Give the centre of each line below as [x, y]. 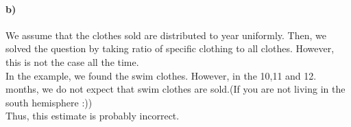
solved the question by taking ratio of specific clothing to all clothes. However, [170, 48]
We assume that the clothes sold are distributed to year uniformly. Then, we [166, 35]
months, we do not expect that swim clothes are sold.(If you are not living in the [175, 89]
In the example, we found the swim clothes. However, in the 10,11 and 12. [161, 75]
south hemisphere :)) [49, 102]
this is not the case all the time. [72, 61]
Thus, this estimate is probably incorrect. [93, 116]
